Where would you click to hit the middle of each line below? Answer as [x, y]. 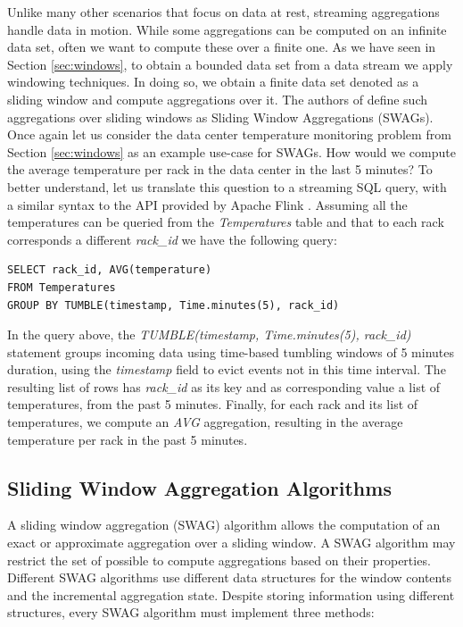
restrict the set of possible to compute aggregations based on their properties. [219, 560]
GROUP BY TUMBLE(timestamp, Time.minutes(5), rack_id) [174, 305]
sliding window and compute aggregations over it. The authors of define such [217, 99]
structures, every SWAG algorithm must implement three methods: [191, 612]
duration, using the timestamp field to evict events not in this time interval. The [227, 369]
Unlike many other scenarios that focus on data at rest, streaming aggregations [223, 12]
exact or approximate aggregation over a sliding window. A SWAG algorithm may [231, 543]
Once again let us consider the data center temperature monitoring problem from [229, 134]
